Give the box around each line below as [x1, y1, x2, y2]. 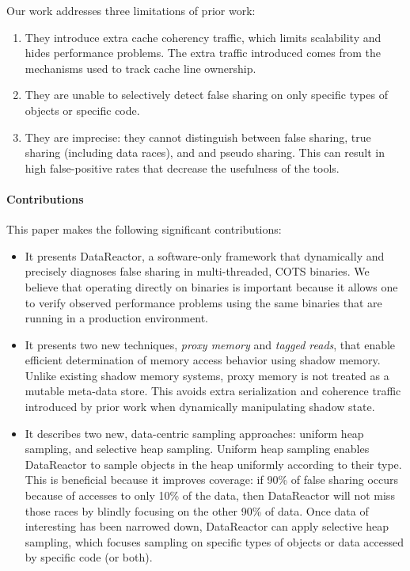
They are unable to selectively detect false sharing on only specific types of [25, 86, 388, 103]
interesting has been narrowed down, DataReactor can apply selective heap [25, 518, 389, 535]
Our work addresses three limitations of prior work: [6, 2, 256, 18]
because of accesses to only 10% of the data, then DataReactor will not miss [25, 487, 395, 504]
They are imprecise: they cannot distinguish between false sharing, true [25, 128, 371, 145]
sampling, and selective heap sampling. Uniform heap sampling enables [25, 440, 370, 457]
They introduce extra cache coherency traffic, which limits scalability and [25, 29, 382, 45]
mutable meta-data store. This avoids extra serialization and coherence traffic [25, 383, 401, 399]
